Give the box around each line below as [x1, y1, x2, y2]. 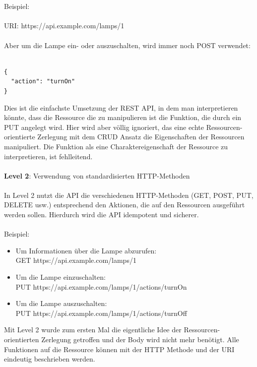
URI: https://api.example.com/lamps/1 [4, 20, 125, 31]
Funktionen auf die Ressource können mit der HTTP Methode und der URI [4, 344, 235, 354]
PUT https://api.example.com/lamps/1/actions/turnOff [15, 307, 187, 318]
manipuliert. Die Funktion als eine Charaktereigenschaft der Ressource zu [4, 141, 228, 151]
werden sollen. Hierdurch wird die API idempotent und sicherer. [4, 209, 199, 220]
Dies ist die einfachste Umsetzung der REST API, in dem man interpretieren [4, 102, 238, 113]
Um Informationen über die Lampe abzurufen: [15, 245, 157, 255]
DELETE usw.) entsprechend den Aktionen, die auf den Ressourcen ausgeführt [4, 199, 245, 210]
